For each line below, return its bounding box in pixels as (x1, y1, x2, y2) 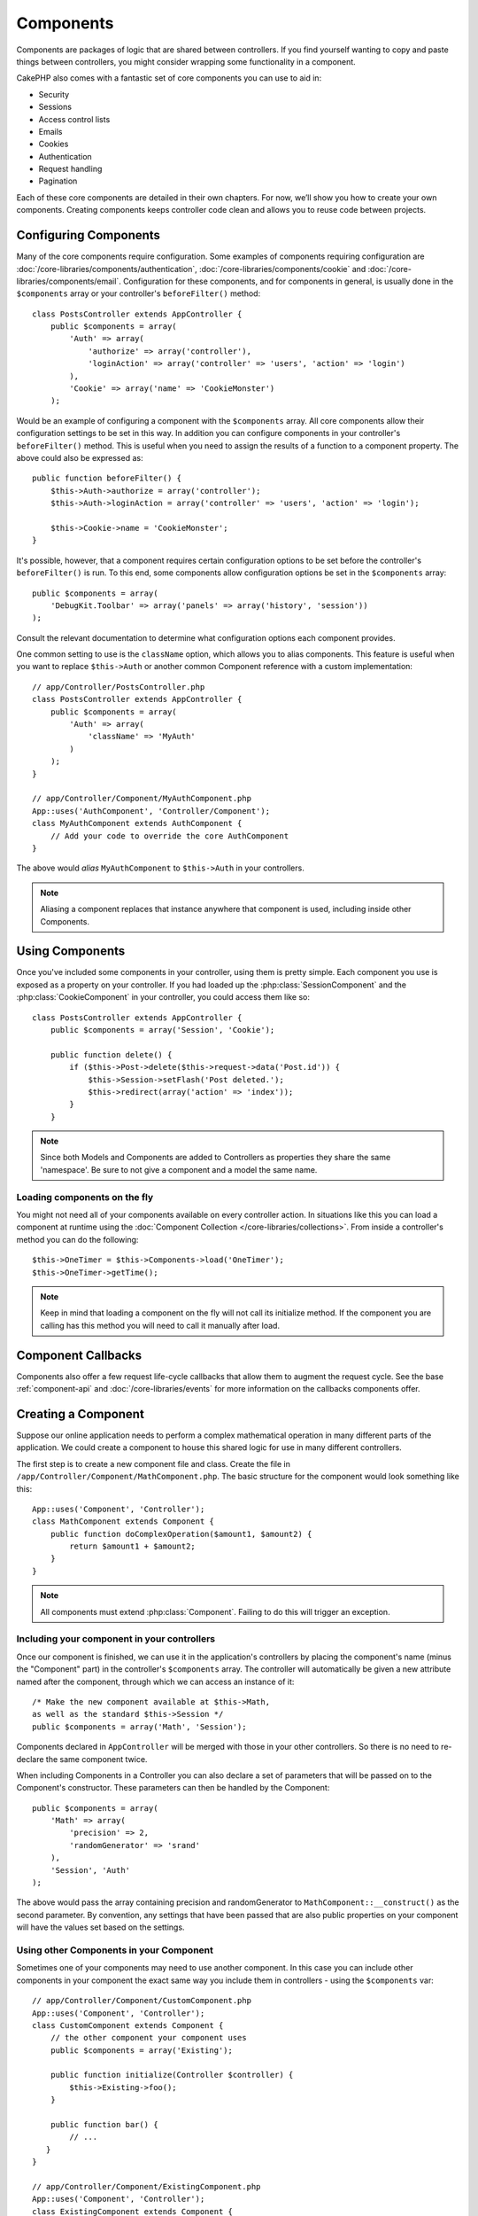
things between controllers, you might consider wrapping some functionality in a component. (16, 56, 356, 66)
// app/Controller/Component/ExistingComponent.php (32, 2181, 261, 2191)
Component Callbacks (16, 1347, 143, 1362)
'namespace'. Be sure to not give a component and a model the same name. (40, 1164, 318, 1174)
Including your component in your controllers (16, 1633, 216, 1645)
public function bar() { (50, 2119, 158, 2130)
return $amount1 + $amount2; (69, 1541, 197, 1551)
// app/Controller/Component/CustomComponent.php (32, 1995, 252, 2006)
